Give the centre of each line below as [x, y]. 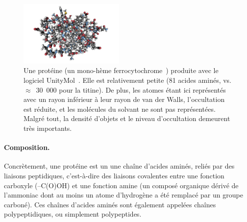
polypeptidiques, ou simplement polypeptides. [73, 214]
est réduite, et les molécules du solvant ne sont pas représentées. [120, 109]
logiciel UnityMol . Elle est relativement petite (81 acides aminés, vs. [128, 80]
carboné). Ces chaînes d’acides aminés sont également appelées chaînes [110, 204]
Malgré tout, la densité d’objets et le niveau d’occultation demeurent [127, 118]
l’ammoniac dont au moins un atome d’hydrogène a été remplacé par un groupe [123, 195]
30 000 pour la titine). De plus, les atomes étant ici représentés [131, 89]
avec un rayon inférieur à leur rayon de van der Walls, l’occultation [124, 99]
